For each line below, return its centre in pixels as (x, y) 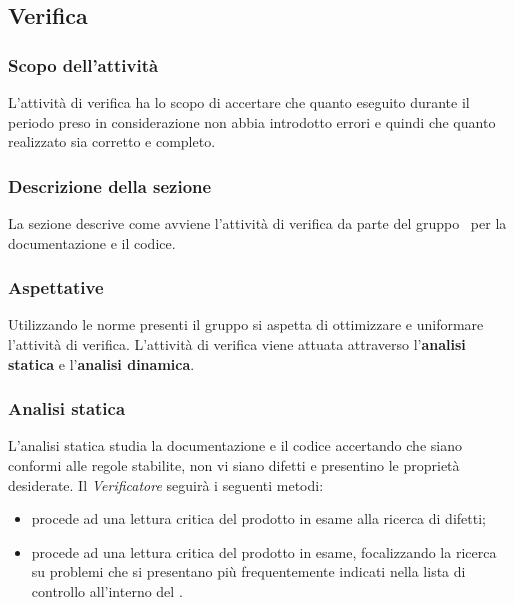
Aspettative (56, 287)
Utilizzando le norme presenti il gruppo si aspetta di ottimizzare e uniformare (246, 324)
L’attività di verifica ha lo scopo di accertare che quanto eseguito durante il (239, 102)
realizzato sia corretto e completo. (112, 141)
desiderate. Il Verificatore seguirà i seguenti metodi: (166, 484)
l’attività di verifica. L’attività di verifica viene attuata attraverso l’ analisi (237, 344)
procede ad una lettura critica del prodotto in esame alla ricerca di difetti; (258, 518)
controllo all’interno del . (107, 590)
